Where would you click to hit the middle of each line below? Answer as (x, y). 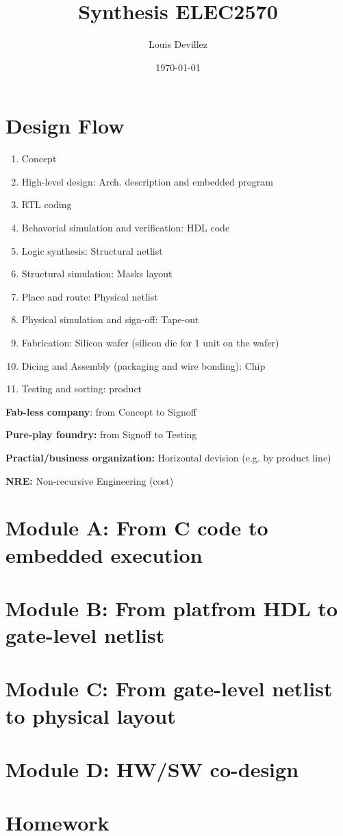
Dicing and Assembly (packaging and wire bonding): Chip (143, 365)
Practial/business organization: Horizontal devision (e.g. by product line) (168, 457)
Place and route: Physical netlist (90, 296)
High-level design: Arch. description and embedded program (147, 181)
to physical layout (91, 715)
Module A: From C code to (137, 528)
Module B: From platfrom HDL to (172, 608)
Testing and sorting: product (82, 389)
